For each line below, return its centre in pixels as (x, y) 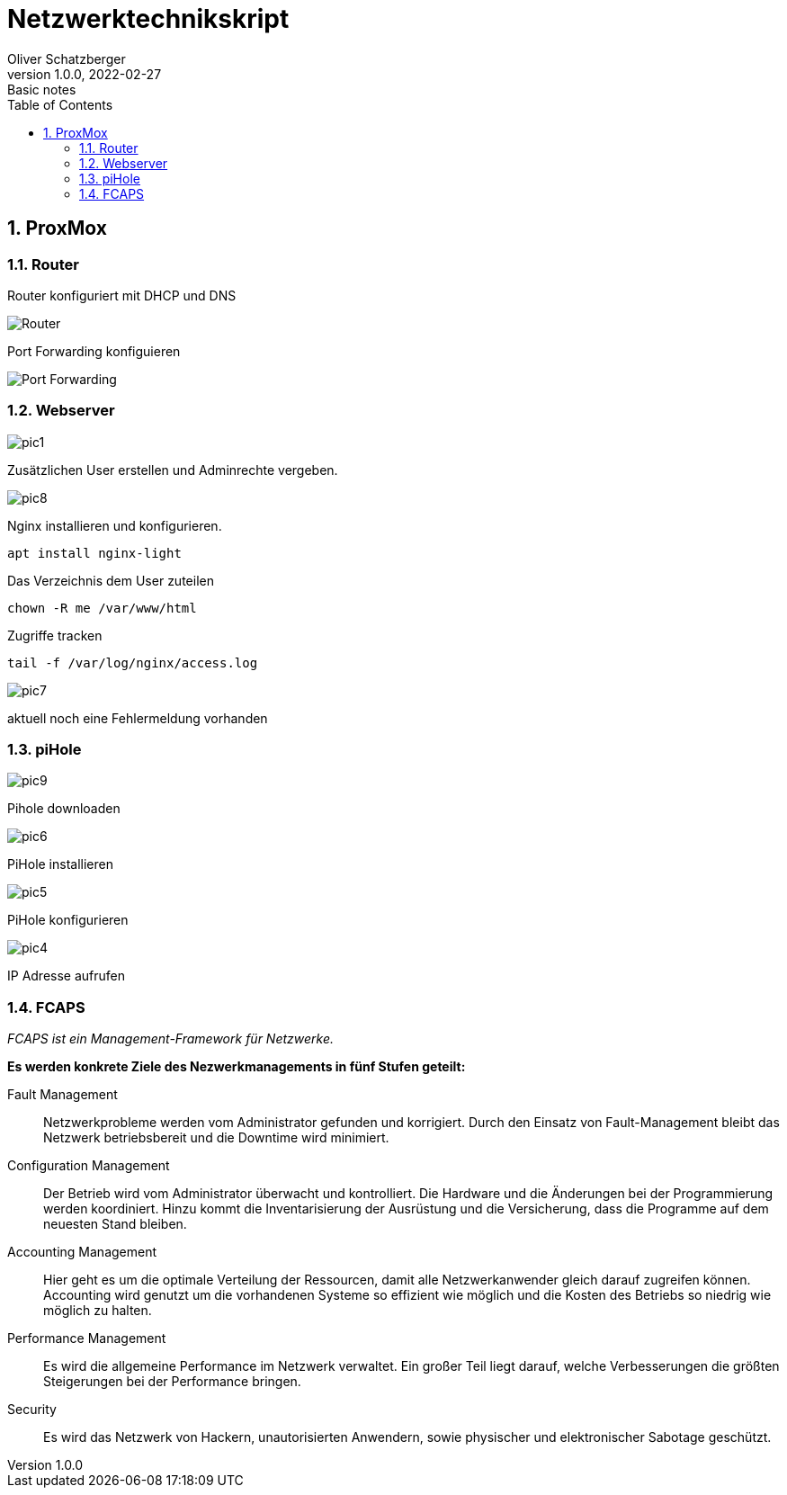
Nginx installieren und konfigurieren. (115, 525)
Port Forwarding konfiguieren (94, 351)
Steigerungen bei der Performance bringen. (172, 1382)
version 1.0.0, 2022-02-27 (85, 74)
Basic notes (42, 89)
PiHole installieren (60, 864)
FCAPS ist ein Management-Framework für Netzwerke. (171, 1039)
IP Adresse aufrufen (67, 976)
